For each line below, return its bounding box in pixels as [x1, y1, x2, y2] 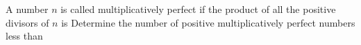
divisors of [6, 15, 49, 29]
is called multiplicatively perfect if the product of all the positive [60, 2, 336, 16]
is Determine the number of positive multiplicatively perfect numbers [61, 15, 355, 29]
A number [6, 2, 49, 16]
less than [6, 29, 43, 43]
